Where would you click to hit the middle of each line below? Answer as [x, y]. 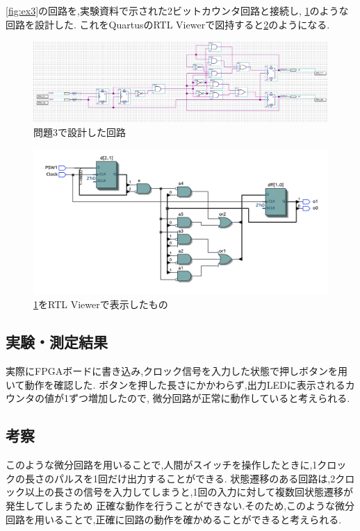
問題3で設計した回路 [80, 132]
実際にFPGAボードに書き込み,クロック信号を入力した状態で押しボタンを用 [177, 371]
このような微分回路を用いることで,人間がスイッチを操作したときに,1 [162, 465]
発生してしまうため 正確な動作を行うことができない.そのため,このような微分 [180, 506]
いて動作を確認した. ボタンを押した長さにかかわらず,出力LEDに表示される [175, 384]
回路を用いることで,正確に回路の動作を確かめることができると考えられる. [174, 519]
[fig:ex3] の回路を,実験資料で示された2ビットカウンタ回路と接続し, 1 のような [177, 10]
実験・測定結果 [57, 342]
